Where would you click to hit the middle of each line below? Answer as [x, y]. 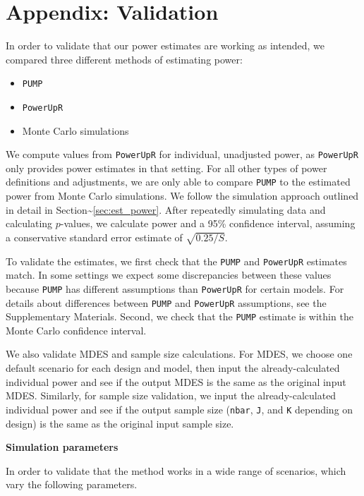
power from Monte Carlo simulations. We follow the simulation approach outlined [182, 196]
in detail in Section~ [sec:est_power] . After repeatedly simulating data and [166, 209]
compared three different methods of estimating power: [124, 59]
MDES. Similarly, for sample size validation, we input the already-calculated [171, 395]
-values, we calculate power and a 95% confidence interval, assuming [208, 223]
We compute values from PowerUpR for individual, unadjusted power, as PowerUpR [182, 154]
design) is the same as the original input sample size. [120, 423]
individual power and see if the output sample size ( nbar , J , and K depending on [180, 409]
